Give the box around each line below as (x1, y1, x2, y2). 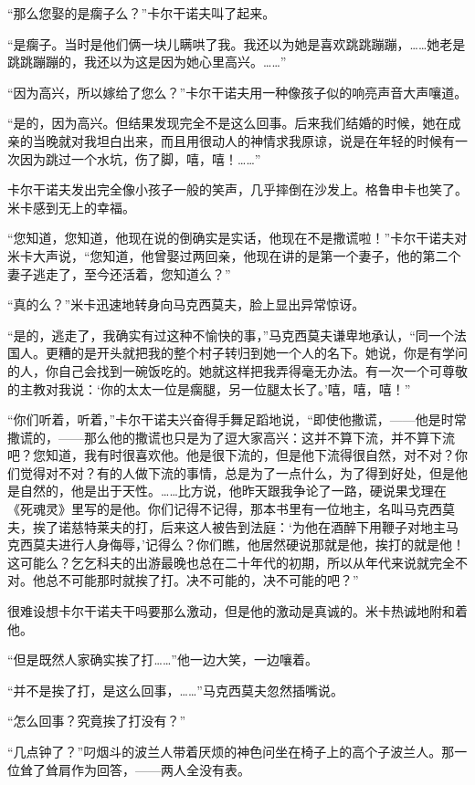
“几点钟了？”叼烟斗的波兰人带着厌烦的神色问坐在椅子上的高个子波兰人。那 (7, 742, 455, 760)
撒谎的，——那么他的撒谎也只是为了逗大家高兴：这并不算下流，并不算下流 (7, 427, 455, 446)
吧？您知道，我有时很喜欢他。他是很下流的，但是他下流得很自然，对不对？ (7, 445, 455, 465)
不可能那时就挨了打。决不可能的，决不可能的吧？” (58, 570, 359, 590)
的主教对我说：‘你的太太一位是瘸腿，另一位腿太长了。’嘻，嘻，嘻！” (7, 379, 411, 398)
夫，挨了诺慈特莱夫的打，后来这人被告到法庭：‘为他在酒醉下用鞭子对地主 (7, 517, 446, 536)
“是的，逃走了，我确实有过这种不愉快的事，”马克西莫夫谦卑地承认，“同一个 (7, 325, 454, 344)
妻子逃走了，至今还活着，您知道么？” (7, 264, 231, 283)
